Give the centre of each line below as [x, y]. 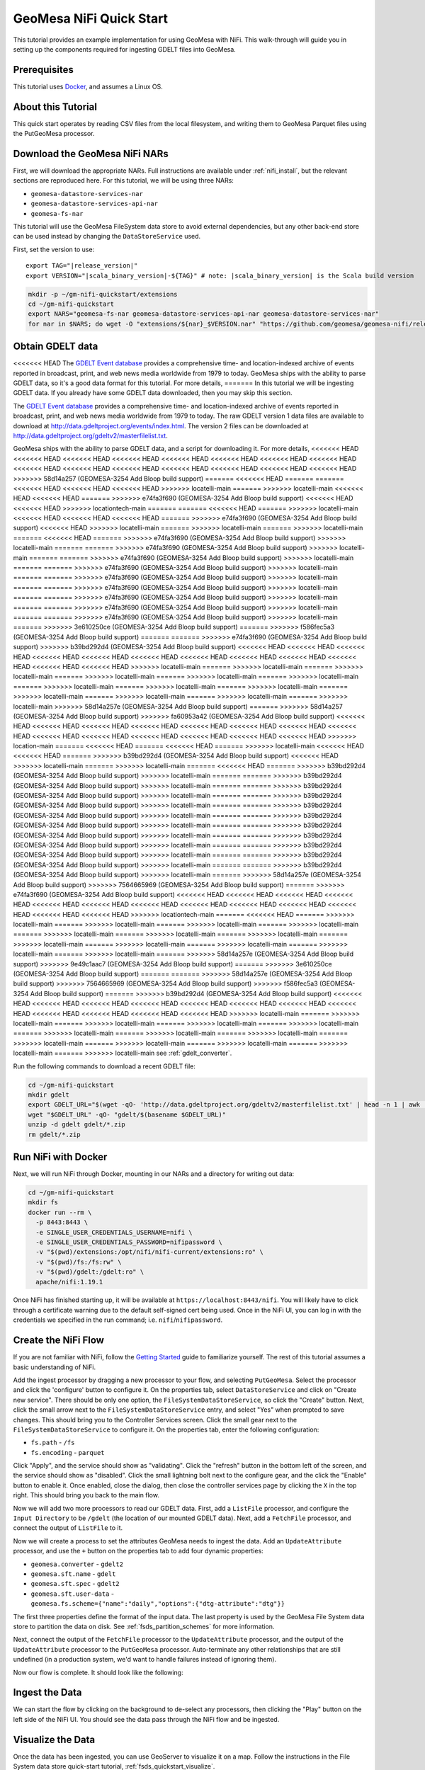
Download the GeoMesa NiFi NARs [91, 153]
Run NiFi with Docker [60, 1157]
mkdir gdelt [49, 1095]
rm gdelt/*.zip [54, 1134]
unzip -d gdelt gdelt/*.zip [76, 1125]
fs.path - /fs [53, 1443]
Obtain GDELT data [56, 347]
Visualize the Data [54, 1739]
